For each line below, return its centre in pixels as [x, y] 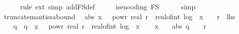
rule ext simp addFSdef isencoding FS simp [108, 6]
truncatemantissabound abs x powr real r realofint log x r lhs [119, 16]
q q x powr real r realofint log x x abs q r [110, 26]
